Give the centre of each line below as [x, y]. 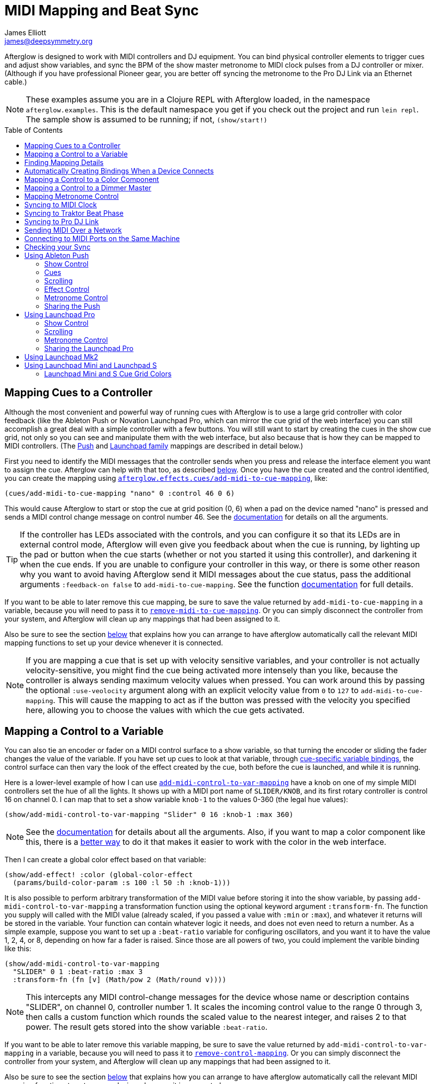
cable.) [16, 82]
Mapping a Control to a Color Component [92, 179]
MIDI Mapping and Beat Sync [102, 10]
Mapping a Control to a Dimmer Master [88, 187]
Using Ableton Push [57, 255]
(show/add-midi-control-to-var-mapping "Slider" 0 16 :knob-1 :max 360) [149, 815]
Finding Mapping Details [64, 162]
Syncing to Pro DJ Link [62, 221]
